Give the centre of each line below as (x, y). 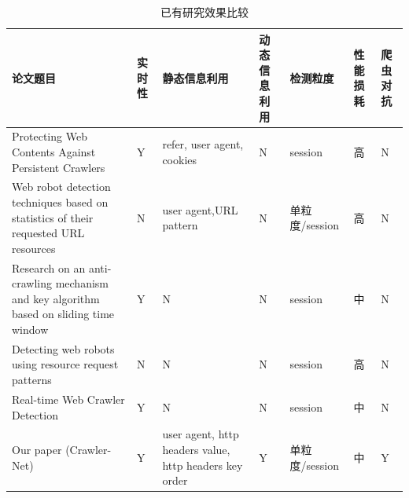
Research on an (49, 267)
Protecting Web (50, 136)
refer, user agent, (203, 144)
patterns (32, 380)
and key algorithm (56, 298)
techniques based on (60, 202)
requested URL (48, 233)
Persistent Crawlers (59, 167)
